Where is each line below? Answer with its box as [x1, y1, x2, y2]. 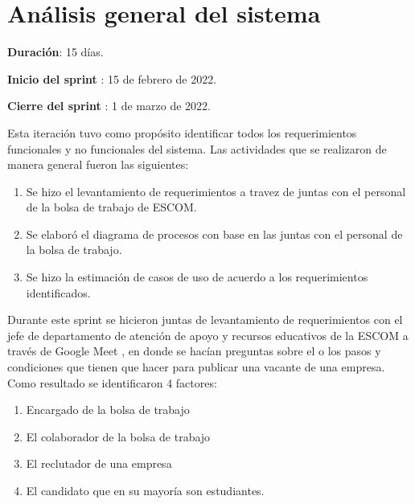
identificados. [26, 284, 91, 301]
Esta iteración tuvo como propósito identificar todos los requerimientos [7, 124, 357, 141]
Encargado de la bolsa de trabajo [26, 401, 190, 418]
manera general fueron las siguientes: [7, 156, 189, 173]
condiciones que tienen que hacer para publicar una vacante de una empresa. [7, 359, 385, 375]
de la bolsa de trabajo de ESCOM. [26, 199, 197, 215]
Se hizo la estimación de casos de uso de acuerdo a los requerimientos [26, 268, 368, 285]
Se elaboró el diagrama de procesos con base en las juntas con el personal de [26, 225, 403, 242]
